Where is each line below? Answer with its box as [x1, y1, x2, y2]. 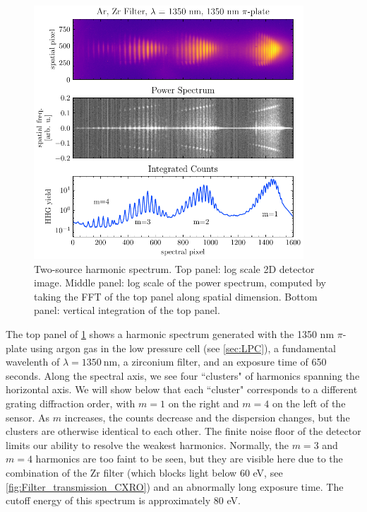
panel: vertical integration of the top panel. [34, 303, 220, 318]
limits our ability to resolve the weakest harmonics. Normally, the [6, 437, 289, 452]
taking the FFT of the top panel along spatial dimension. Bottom [34, 289, 318, 303]
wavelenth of [6, 354, 60, 369]
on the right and [168, 396, 239, 411]
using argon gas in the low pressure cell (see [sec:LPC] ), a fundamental [30, 340, 337, 355]
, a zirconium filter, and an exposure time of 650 [117, 354, 327, 369]
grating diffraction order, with [6, 396, 136, 411]
